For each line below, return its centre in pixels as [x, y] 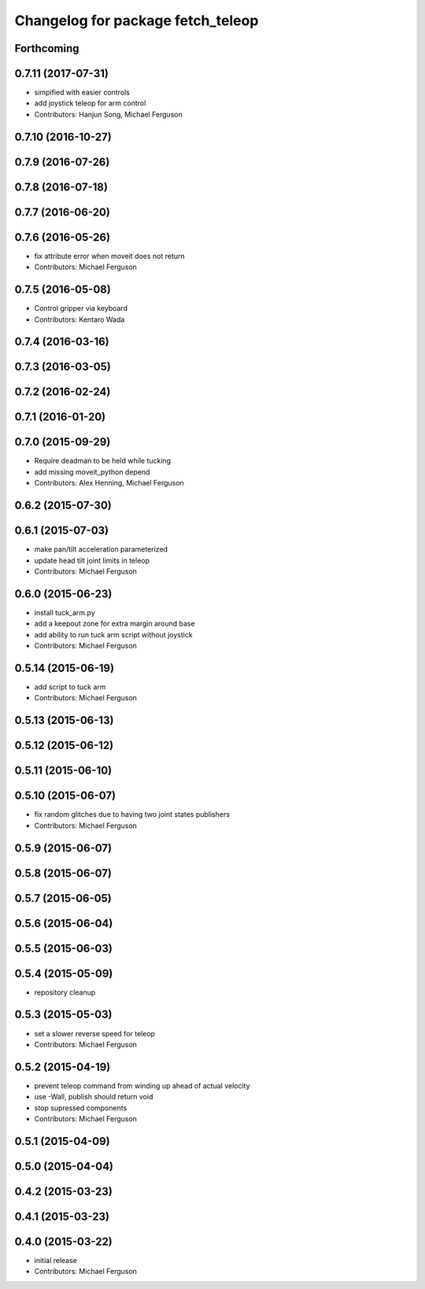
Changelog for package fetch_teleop [137, 20]
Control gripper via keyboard [81, 308]
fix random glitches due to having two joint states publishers [132, 814]
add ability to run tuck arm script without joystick [113, 634]
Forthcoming [47, 48]
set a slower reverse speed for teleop [95, 1033]
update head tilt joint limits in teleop [92, 560]
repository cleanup [65, 992]
